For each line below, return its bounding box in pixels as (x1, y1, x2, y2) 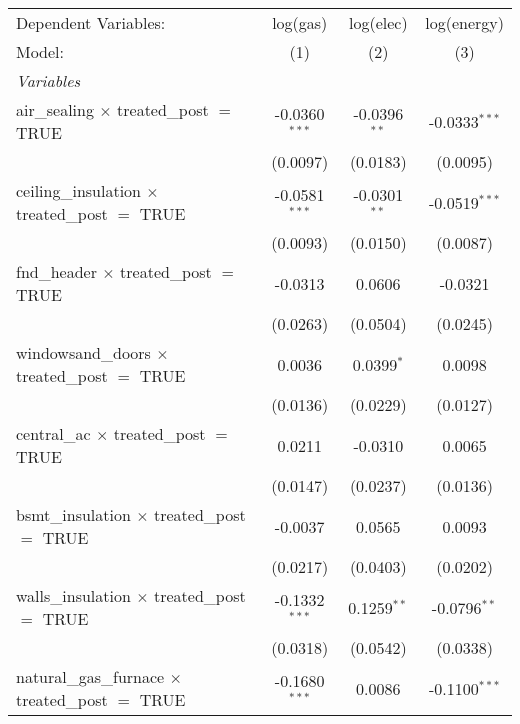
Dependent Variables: (16, 11, 166, 34)
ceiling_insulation (16, 179, 142, 202)
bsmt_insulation (16, 503, 131, 526)
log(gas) (272, 11, 328, 34)
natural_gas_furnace (16, 665, 165, 688)
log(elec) (349, 11, 408, 34)
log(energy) (425, 11, 504, 34)
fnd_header (16, 260, 97, 283)
